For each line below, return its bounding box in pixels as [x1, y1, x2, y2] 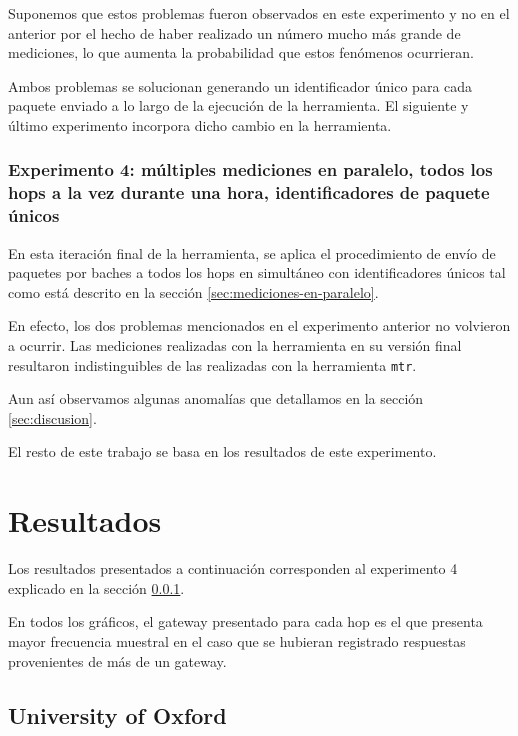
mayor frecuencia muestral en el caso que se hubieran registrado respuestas [8, 630, 466, 651]
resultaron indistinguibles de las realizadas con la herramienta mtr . [8, 354, 417, 375]
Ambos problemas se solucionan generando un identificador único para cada [8, 75, 473, 96]
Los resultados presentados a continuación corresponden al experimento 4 [8, 558, 458, 579]
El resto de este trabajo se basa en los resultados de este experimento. [8, 441, 437, 462]
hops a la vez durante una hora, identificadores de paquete [8, 180, 490, 205]
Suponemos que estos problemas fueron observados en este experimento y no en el [8, 3, 510, 23]
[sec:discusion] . [8, 407, 97, 428]
